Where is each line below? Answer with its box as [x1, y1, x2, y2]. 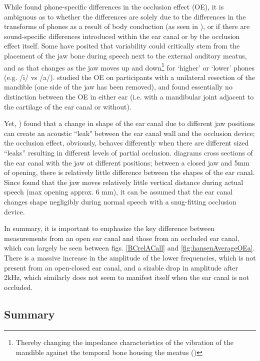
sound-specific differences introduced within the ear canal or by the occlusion [4, 30, 240, 41]
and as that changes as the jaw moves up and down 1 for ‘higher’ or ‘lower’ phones [4, 60, 255, 72]
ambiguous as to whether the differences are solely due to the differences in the [4, 11, 246, 21]
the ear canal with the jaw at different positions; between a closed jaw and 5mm [4, 157, 250, 167]
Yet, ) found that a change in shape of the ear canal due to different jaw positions [4, 118, 255, 128]
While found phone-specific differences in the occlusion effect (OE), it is [4, 1, 224, 11]
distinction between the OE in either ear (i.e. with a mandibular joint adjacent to [4, 91, 254, 101]
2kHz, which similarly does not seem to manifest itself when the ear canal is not [4, 272, 249, 282]
